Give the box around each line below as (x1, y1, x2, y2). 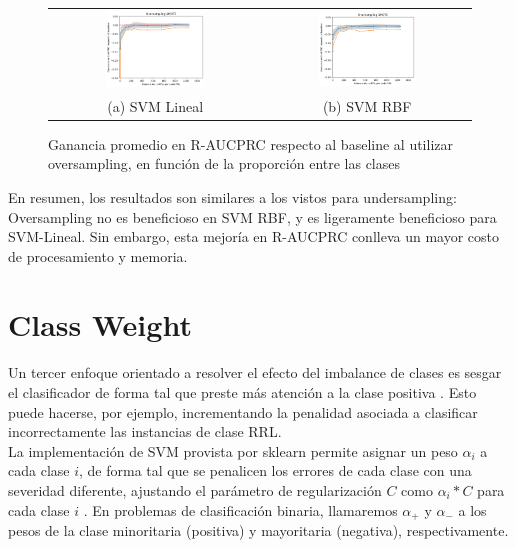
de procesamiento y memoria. (8, 245, 188, 266)
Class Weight (8, 304, 192, 345)
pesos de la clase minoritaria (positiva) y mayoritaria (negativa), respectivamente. (8, 520, 509, 541)
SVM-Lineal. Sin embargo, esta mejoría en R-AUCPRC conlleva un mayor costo (8, 226, 500, 247)
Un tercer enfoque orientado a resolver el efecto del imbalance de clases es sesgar (8, 362, 502, 383)
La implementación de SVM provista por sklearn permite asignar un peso (8, 440, 458, 461)
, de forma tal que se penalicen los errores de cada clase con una (79, 460, 472, 481)
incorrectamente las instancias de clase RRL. (8, 421, 282, 442)
